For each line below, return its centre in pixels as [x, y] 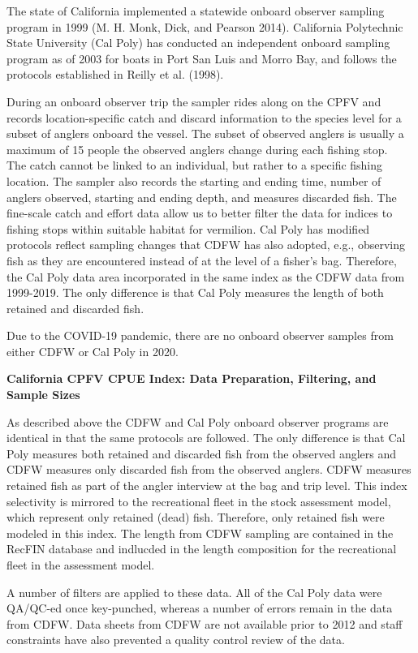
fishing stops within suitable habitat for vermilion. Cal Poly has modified [188, 228]
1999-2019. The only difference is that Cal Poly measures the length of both [195, 292]
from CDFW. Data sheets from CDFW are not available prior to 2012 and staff [205, 623]
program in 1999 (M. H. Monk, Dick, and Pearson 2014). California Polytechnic [205, 26]
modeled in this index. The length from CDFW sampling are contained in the [200, 533]
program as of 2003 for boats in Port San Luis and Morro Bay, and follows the [202, 58]
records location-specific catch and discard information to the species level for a [204, 117]
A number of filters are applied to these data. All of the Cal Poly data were [194, 592]
